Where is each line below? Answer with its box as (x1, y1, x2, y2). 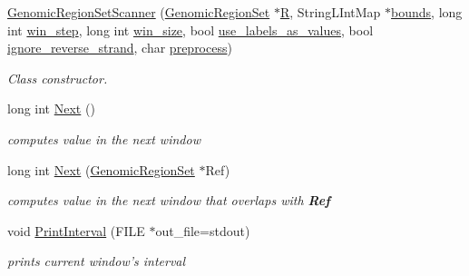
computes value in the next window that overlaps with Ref (7, 191, 330, 210)
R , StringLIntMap (279, 3, 381, 21)
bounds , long (391, 3, 463, 21)
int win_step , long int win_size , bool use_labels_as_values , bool (7, 20, 374, 39)
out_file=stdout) (155, 221, 250, 240)
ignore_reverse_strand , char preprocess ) (7, 38, 232, 57)
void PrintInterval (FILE (7, 221, 145, 240)
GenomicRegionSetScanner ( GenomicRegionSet (7, 3, 270, 21)
